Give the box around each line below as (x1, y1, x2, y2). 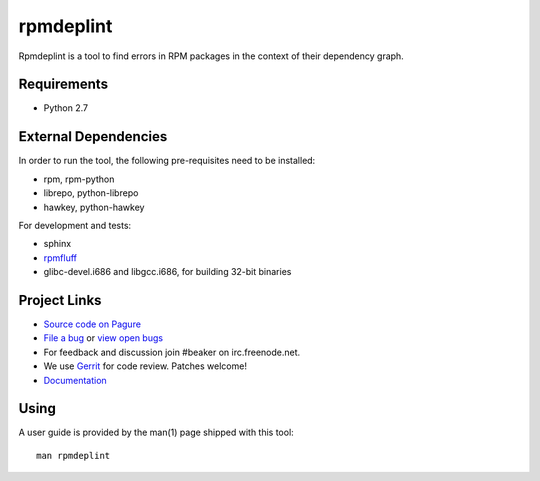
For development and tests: (18, 219, 132, 231)
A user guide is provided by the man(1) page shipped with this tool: (18, 426, 294, 439)
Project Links (18, 291, 102, 309)
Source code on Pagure (43, 318, 142, 330)
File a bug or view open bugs (43, 332, 164, 344)
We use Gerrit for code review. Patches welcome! (43, 360, 247, 372)
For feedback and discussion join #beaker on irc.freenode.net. (43, 346, 301, 358)
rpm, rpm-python (43, 173, 115, 185)
